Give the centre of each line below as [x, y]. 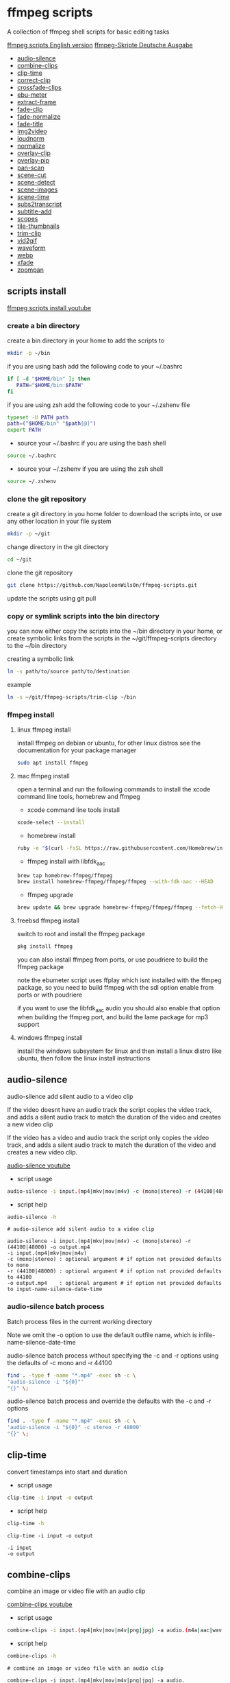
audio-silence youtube [39, 1165]
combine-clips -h [32, 1656]
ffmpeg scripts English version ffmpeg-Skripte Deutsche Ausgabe [100, 45]
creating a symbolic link [40, 659]
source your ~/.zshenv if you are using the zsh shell [90, 469]
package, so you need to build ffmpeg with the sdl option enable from [115, 988]
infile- [207, 1335]
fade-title [30, 124]
